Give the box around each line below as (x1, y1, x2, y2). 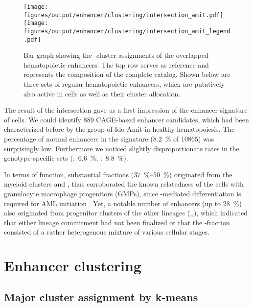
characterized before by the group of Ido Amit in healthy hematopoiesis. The (4, 124, 235, 134)
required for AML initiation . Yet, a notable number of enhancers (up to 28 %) (4, 198, 242, 208)
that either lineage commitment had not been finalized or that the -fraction (4, 217, 230, 227)
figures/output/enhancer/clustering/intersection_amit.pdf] (23, 11, 224, 19)
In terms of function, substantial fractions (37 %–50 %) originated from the (4, 169, 232, 179)
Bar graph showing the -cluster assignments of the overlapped (23, 50, 208, 60)
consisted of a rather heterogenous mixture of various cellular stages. (4, 227, 209, 237)
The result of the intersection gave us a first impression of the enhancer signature (4, 105, 248, 115)
